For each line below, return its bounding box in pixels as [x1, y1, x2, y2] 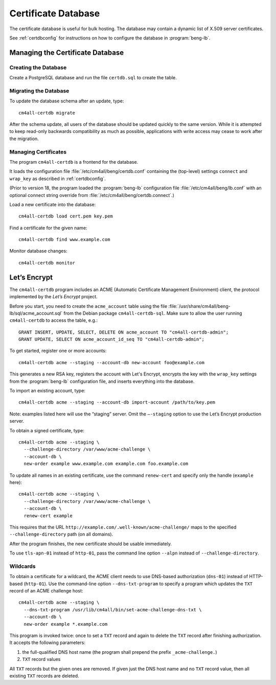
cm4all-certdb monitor [18, 260, 76, 266]
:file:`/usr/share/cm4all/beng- [168, 303, 231, 309]
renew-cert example [24, 513, 73, 519]
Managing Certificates [9, 148, 66, 156]
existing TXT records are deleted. [9, 673, 79, 679]
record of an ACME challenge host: [9, 588, 83, 593]
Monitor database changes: [9, 248, 67, 254]
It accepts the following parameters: [9, 639, 85, 646]
